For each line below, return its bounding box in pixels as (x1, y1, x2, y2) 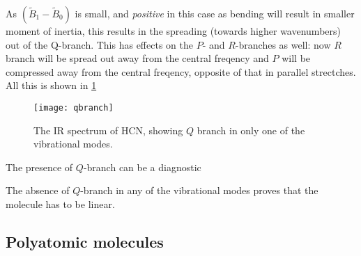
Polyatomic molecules (6, 230, 164, 252)
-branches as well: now (235, 37, 331, 51)
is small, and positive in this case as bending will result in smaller (75, 6, 355, 20)
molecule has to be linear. (6, 197, 115, 211)
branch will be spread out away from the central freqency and (6, 51, 269, 65)
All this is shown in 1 (6, 78, 97, 93)
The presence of (6, 159, 73, 174)
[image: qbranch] (33, 102, 114, 113)
